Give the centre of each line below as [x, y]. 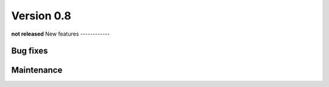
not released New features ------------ [61, 34]
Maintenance [37, 70]
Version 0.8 [41, 16]
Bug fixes [30, 51]
